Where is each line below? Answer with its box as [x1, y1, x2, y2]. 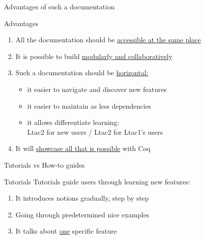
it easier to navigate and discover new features [27, 84, 167, 94]
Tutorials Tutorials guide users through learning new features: [4, 176, 191, 186]
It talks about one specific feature [15, 226, 117, 236]
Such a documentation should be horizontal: [15, 67, 148, 78]
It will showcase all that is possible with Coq [15, 143, 150, 153]
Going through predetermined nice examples [15, 209, 149, 219]
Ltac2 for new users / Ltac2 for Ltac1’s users [27, 126, 163, 137]
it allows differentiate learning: [27, 117, 119, 127]
